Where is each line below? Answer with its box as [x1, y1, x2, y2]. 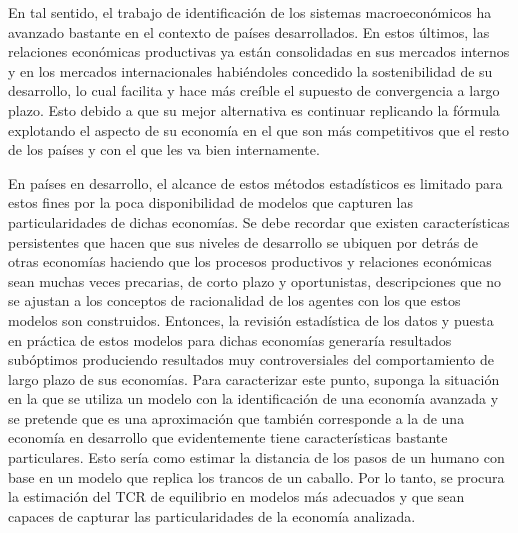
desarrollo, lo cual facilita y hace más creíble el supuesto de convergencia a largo [8, 80, 500, 101]
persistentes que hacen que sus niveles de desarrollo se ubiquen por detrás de [8, 231, 478, 252]
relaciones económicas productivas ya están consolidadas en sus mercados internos [8, 41, 510, 62]
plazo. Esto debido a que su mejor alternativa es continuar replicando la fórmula [8, 99, 500, 120]
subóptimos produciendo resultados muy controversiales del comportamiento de [8, 349, 494, 370]
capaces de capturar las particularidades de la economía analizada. [8, 505, 416, 526]
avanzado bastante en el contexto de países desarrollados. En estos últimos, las [8, 21, 490, 42]
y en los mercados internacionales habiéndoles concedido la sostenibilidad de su [8, 60, 493, 81]
